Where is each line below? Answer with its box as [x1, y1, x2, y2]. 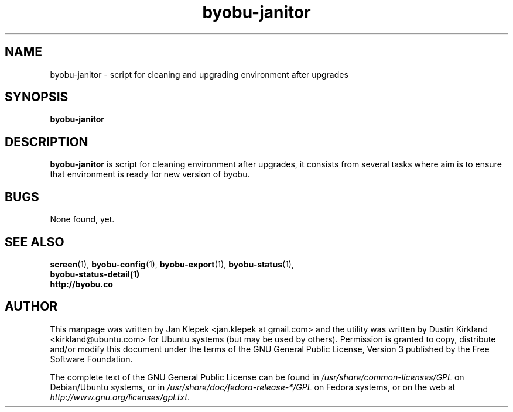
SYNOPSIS [5, 90, 69, 105]
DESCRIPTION [5, 134, 88, 149]
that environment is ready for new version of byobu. [50, 169, 250, 180]
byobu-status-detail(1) [50, 269, 140, 279]
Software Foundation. [50, 353, 133, 364]
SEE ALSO [5, 234, 64, 249]
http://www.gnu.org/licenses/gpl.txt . [50, 392, 190, 402]
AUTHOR [5, 299, 58, 314]
